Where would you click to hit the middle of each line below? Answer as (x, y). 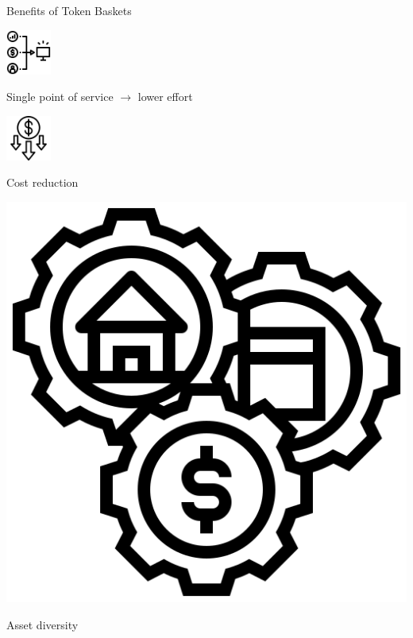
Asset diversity (42, 624)
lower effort (165, 97)
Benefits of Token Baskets (69, 10)
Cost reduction (42, 182)
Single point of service (60, 97)
